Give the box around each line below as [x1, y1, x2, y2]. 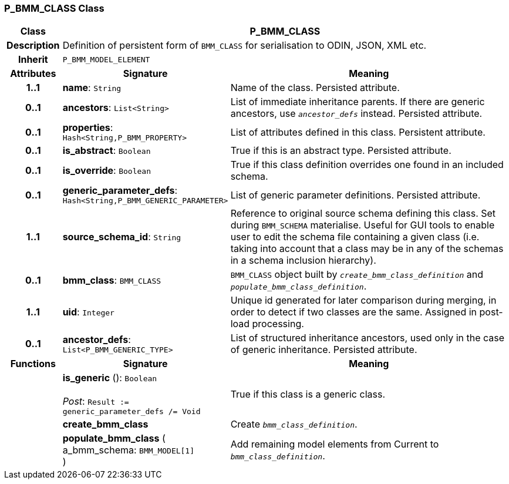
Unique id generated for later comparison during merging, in [230, 294, 497, 307]
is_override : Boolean [62, 164, 151, 177]
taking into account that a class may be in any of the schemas [230, 243, 504, 255]
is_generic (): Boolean [62, 372, 157, 384]
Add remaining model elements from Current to [230, 438, 439, 451]
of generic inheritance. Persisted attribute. [230, 344, 417, 356]
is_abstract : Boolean [62, 144, 151, 157]
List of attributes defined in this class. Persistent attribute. [230, 126, 486, 138]
